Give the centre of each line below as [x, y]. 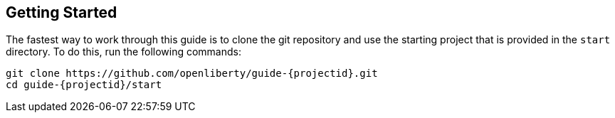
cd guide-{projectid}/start [84, 85]
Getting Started [62, 12]
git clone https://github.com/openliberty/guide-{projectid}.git [192, 74]
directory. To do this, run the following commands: [123, 52]
